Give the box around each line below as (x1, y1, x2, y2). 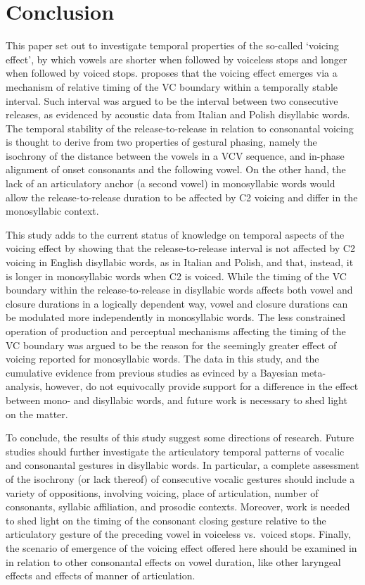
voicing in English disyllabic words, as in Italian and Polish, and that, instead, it (6, 255, 354, 270)
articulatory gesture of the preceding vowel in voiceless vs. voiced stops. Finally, (6, 527, 351, 541)
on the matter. (6, 406, 68, 421)
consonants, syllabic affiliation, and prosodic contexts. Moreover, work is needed (6, 499, 350, 514)
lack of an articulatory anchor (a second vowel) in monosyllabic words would (6, 176, 335, 191)
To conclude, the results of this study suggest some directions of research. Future (6, 430, 354, 445)
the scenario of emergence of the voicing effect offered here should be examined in (6, 540, 357, 555)
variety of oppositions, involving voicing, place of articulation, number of (6, 485, 319, 500)
